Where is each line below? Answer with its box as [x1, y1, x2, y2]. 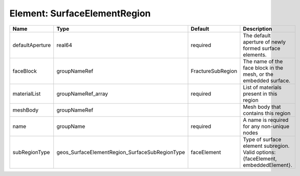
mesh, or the [243, 71, 274, 78]
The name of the [243, 58, 283, 65]
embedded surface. [243, 77, 291, 84]
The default [243, 32, 271, 39]
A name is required [243, 116, 289, 123]
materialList [12, 90, 41, 97]
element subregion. [243, 142, 290, 149]
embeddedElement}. [243, 161, 292, 168]
